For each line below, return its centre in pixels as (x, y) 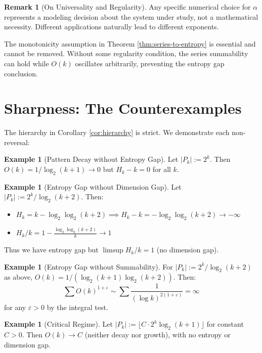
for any (15, 307)
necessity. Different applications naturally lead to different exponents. (112, 27)
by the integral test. (77, 307)
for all (162, 169)
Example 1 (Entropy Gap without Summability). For (89, 266)
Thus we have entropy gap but (51, 250)
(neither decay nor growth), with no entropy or (158, 335)
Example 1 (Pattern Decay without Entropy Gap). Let (91, 159)
